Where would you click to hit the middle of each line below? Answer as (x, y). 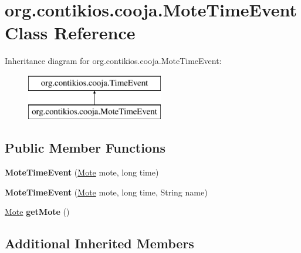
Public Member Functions (85, 148)
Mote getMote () (37, 212)
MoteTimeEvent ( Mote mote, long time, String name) (106, 192)
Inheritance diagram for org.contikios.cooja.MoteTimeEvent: (113, 61)
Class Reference (70, 33)
